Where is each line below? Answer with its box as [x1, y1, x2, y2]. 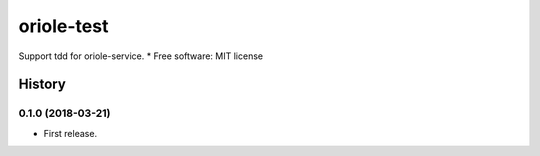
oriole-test [18, 15, 109, 37]
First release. [43, 127, 98, 139]
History [18, 76, 67, 93]
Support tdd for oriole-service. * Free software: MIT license [18, 50, 264, 62]
